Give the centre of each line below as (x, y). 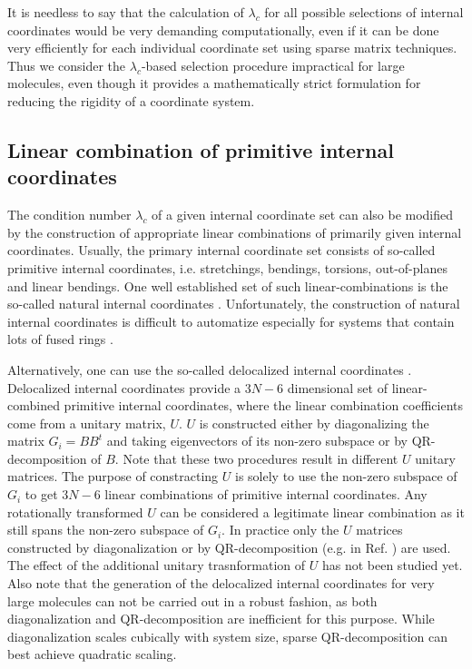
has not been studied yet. (392, 565)
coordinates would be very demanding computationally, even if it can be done (223, 30)
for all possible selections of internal (364, 12)
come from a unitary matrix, (87, 423)
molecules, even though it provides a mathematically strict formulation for (214, 83)
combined (34, 405)
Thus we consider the (67, 65)
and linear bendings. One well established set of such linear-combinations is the (228, 285)
